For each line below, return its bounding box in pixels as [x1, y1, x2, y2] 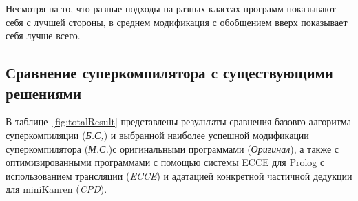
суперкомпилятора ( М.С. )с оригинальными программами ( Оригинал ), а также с [6, 141, 339, 156]
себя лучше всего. [6, 28, 81, 43]
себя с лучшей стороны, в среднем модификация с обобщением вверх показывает [6, 14, 348, 29]
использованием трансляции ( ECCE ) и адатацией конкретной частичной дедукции [6, 168, 352, 182]
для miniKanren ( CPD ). [6, 182, 107, 196]
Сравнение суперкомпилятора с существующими [6, 62, 333, 83]
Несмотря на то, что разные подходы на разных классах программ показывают [6, 1, 336, 15]
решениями [6, 82, 82, 103]
